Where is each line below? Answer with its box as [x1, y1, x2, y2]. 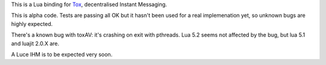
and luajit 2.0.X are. [11, 40, 60, 47]
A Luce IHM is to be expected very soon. [11, 51, 113, 58]
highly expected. [11, 20, 53, 27]
